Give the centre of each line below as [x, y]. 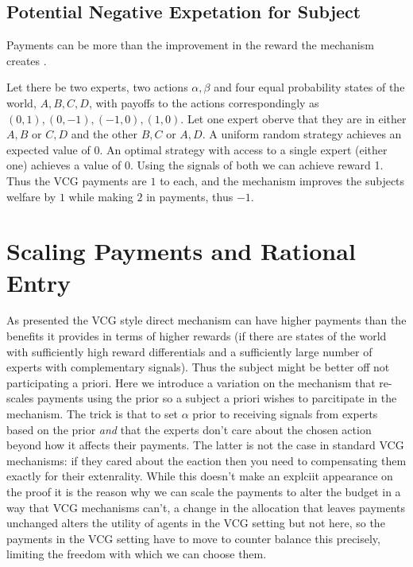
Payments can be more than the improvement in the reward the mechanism [190, 45]
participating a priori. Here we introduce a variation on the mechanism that [191, 382]
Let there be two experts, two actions [97, 87]
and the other [104, 134]
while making [101, 196]
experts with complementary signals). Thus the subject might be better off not [198, 367]
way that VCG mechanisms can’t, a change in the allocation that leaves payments [206, 507]
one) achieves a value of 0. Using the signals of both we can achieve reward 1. [195, 165]
